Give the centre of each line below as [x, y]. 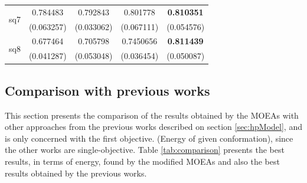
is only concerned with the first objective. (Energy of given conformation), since [149, 138]
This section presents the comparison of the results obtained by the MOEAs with [152, 115]
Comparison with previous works [107, 90]
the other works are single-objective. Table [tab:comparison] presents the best [145, 150]
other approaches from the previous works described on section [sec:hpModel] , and [153, 127]
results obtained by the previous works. [76, 173]
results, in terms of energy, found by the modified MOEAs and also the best [142, 161]
